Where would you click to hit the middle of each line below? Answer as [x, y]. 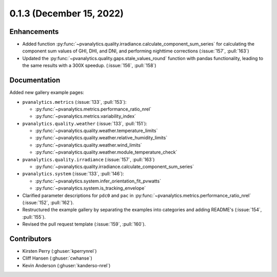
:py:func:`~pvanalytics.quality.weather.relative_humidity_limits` [101, 138]
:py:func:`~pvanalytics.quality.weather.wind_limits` [88, 145]
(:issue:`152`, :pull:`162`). [48, 202]
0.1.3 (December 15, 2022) [67, 13]
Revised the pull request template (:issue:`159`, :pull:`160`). [84, 224]
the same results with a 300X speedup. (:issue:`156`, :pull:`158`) [89, 66]
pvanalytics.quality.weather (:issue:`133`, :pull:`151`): [85, 123]
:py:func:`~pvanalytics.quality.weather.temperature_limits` [96, 131]
